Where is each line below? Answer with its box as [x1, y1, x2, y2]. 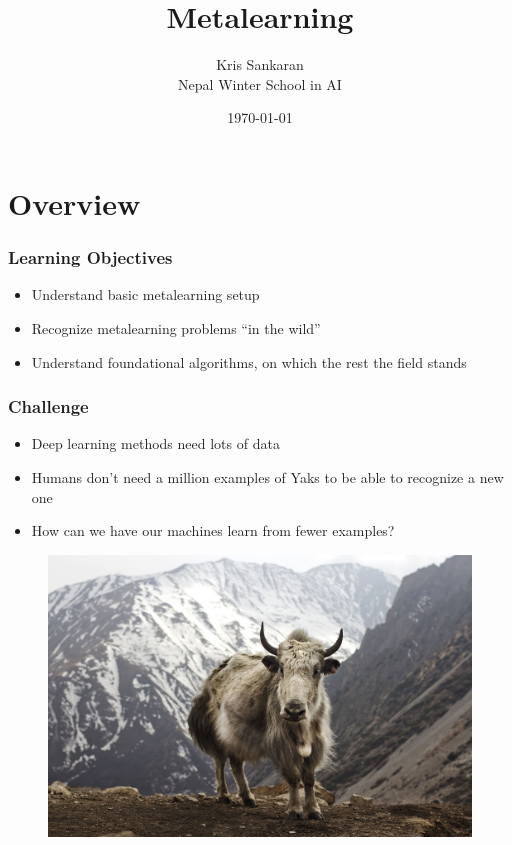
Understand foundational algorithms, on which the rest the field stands [31, 351, 467, 372]
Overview [8, 182, 141, 223]
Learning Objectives [8, 245, 173, 270]
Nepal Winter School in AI [178, 73, 342, 94]
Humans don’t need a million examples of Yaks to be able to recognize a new [31, 466, 504, 487]
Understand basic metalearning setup [31, 284, 260, 305]
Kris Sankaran [216, 54, 304, 75]
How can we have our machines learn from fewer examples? [31, 520, 395, 541]
